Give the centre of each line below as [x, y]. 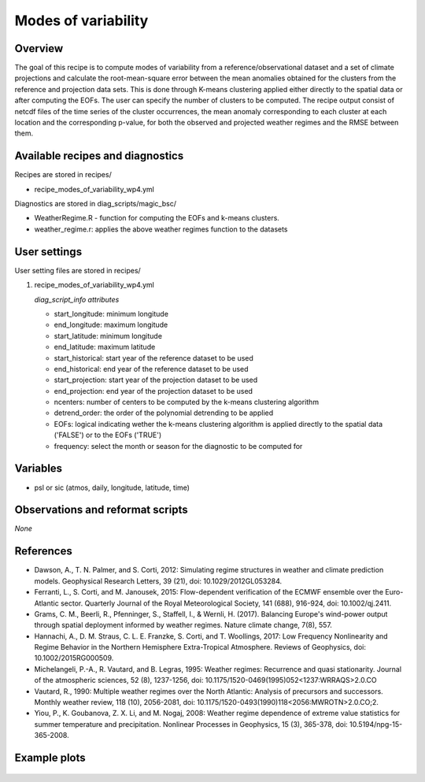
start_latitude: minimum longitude [108, 335]
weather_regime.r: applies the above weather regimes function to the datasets [161, 229]
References [43, 551]
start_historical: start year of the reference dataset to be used [153, 358]
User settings [48, 252]
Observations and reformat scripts [101, 510]
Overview [39, 48]
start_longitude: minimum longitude [111, 313]
